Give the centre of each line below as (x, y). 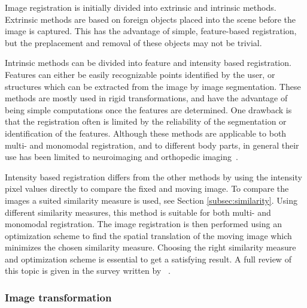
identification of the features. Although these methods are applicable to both (146, 133)
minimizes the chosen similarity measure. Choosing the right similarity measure (151, 247)
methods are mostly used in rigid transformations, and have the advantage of (146, 98)
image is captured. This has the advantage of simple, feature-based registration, (151, 31)
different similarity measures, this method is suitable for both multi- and (138, 212)
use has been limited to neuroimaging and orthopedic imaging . (121, 157)
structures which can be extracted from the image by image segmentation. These (153, 86)
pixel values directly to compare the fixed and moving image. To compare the (147, 188)
